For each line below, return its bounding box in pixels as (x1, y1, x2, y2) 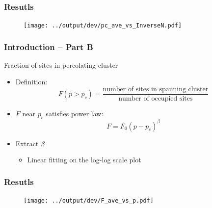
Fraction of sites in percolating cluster (4, 60, 118, 70)
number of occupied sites (118, 95, 193, 103)
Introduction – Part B (4, 40, 93, 52)
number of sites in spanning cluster (103, 86, 209, 93)
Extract (15, 138, 39, 148)
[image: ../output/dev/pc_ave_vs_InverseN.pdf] (24, 22, 182, 29)
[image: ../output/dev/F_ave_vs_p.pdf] (24, 197, 154, 205)
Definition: (15, 76, 48, 86)
